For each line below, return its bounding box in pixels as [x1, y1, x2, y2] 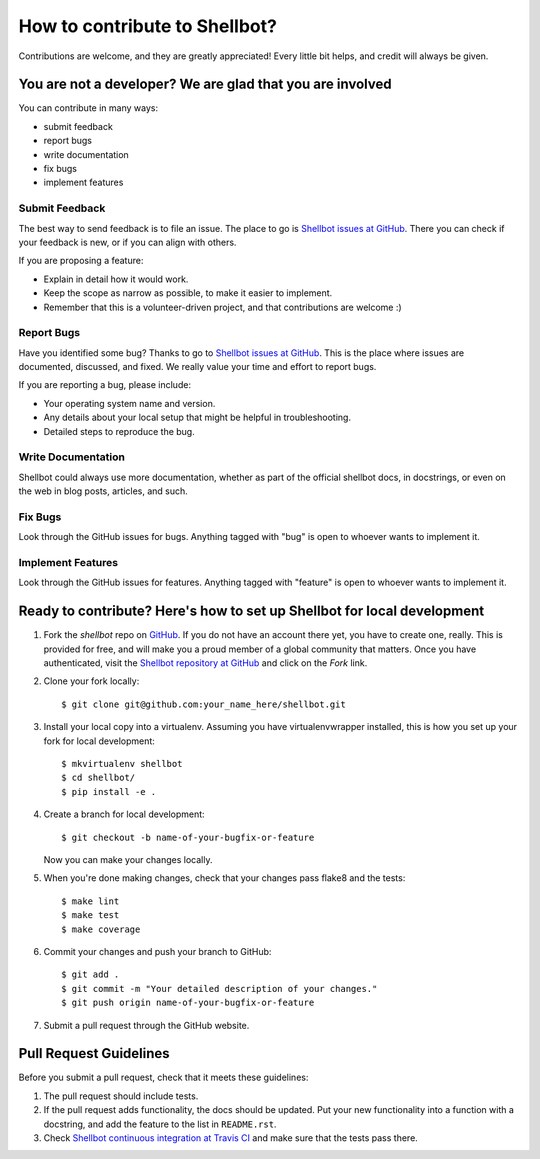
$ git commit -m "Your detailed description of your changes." [61, 983, 378, 994]
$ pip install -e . [61, 786, 157, 797]
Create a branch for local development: [43, 808, 205, 820]
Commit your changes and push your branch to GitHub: [43, 945, 272, 957]
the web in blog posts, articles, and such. [18, 485, 189, 497]
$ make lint [61, 895, 120, 907]
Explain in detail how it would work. [43, 273, 189, 285]
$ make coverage [61, 923, 141, 935]
